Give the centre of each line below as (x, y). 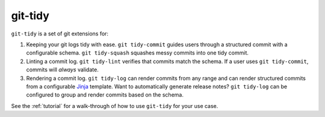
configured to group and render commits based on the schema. (105, 95)
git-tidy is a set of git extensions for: (60, 34)
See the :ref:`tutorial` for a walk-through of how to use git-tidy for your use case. (115, 106)
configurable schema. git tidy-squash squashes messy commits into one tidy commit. (138, 53)
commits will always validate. (62, 70)
